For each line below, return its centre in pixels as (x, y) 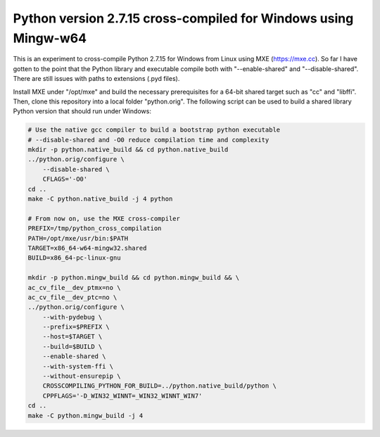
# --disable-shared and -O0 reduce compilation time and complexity (148, 140)
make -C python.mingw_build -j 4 (85, 416)
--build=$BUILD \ (72, 346)
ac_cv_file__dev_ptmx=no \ (74, 287)
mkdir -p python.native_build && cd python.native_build (128, 150)
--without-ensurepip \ (82, 376)
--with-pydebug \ (72, 317)
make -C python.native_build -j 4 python (100, 199)
